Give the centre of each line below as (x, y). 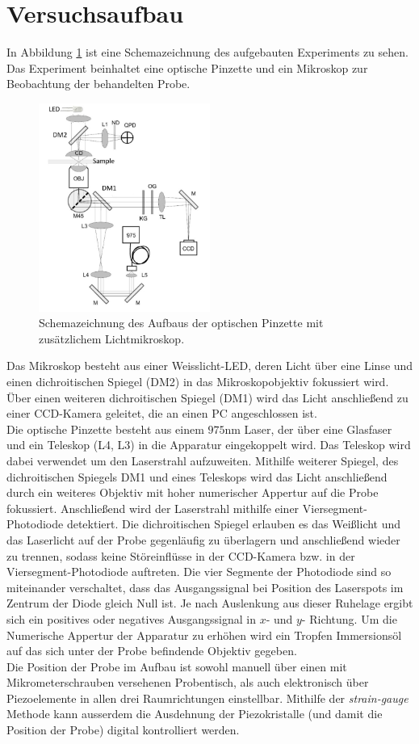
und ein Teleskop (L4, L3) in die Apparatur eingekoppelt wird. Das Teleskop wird (209, 445)
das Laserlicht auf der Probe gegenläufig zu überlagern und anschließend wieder (203, 539)
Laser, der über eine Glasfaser (318, 429)
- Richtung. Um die (349, 618)
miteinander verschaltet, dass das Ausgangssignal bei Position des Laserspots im (205, 587)
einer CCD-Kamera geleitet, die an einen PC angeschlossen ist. (162, 413)
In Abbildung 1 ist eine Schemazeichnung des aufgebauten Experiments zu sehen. (207, 52)
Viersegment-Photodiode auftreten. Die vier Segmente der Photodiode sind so (199, 572)
